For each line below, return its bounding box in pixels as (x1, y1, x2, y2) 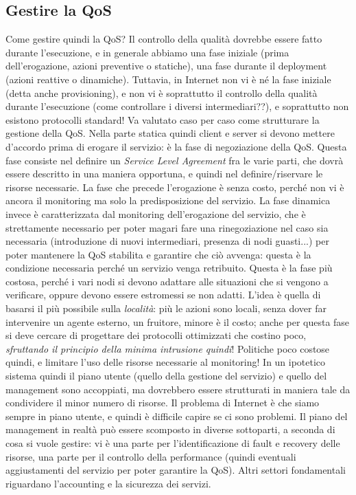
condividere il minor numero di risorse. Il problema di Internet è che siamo (5, 395, 320, 410)
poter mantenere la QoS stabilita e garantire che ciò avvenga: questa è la (5, 247, 311, 261)
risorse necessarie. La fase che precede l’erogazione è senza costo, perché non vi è (5, 179, 344, 194)
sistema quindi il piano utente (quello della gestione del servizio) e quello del (5, 368, 327, 383)
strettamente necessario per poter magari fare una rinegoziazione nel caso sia (5, 220, 329, 234)
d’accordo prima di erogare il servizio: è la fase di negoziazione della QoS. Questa (5, 139, 347, 153)
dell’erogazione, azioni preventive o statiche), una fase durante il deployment (5, 58, 327, 73)
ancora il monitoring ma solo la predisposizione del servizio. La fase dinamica (5, 193, 331, 208)
